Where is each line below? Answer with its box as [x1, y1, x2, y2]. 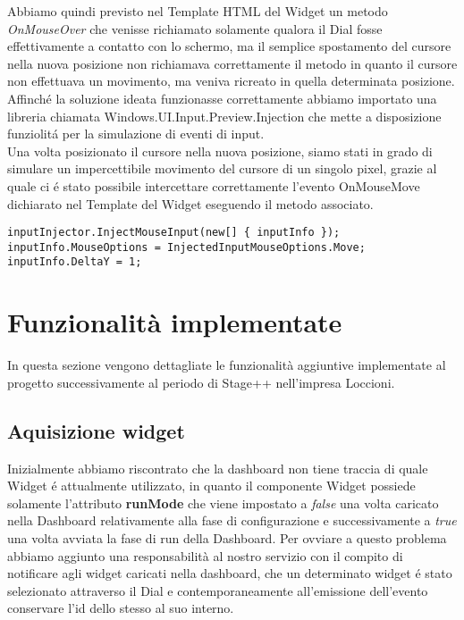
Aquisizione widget [7, 416, 185, 444]
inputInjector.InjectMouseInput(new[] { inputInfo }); [7, 226, 341, 239]
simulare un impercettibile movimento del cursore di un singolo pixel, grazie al [7, 159, 437, 178]
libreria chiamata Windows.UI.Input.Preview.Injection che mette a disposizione [7, 106, 442, 125]
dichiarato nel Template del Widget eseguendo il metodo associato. [7, 194, 374, 213]
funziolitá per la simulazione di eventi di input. [7, 124, 265, 143]
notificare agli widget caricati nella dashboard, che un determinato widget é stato [7, 564, 452, 582]
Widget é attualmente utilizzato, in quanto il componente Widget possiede [7, 476, 416, 495]
